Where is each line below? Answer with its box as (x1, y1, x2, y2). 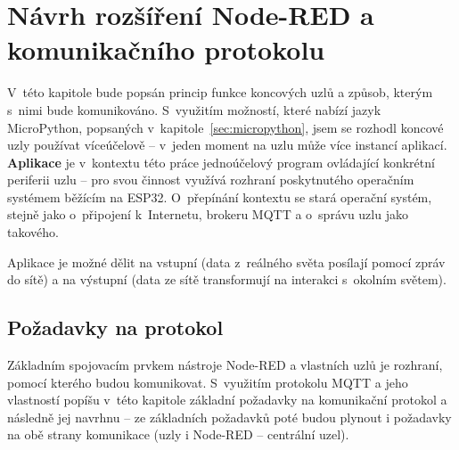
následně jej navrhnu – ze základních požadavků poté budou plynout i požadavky (7, 407, 452, 426)
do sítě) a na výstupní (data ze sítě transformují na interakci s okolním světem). (7, 270, 447, 289)
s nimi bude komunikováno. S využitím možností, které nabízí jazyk (7, 100, 381, 119)
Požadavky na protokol (7, 314, 224, 341)
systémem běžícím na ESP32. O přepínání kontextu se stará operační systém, (7, 187, 432, 206)
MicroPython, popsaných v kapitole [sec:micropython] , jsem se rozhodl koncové (7, 118, 444, 136)
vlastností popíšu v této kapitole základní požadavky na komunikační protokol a (7, 390, 447, 409)
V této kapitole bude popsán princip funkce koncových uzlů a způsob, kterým (7, 83, 433, 102)
